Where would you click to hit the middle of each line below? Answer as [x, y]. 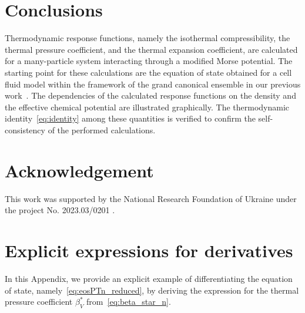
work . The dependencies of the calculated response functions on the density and [150, 95]
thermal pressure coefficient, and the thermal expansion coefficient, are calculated [151, 49]
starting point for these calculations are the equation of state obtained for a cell [148, 72]
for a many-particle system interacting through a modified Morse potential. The [149, 61]
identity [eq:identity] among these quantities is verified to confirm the [130, 118]
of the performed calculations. [102, 129]
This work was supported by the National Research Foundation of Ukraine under [151, 198]
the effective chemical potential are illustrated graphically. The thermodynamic [147, 107]
